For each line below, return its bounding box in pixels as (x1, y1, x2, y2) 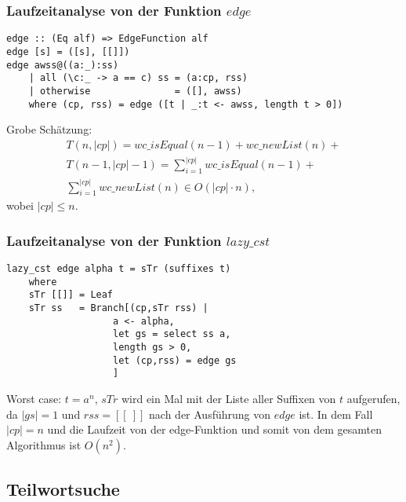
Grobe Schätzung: (6, 121, 92, 137)
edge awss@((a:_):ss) (6, 59, 119, 71)
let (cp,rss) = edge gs (113, 354, 237, 366)
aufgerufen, (346, 390, 401, 407)
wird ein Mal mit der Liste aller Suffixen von (121, 390, 336, 407)
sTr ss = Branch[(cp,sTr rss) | (28, 302, 208, 314)
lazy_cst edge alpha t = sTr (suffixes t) (6, 263, 231, 275)
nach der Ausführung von (149, 405, 271, 422)
